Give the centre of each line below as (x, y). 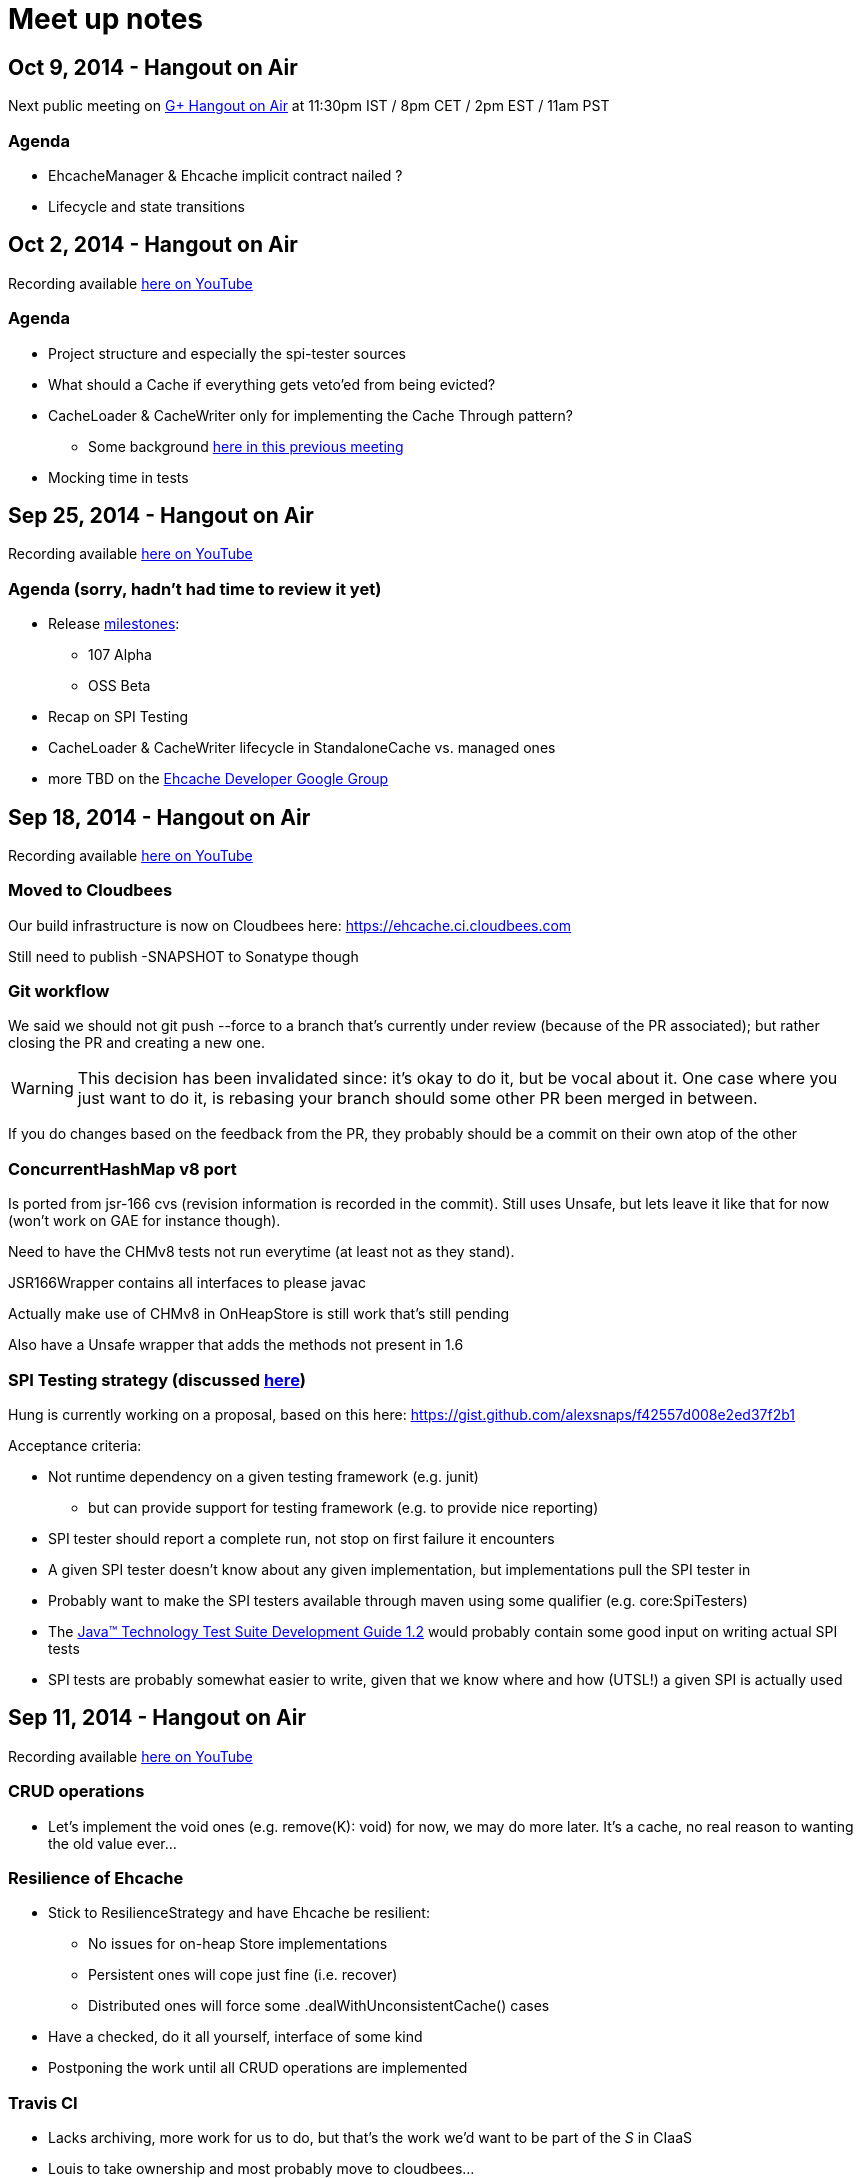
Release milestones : (114, 624)
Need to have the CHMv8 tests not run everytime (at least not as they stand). (261, 1252)
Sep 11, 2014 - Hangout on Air (157, 1718)
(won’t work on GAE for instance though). (144, 1221)
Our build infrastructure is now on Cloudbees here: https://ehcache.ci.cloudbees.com (290, 925)
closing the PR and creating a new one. (137, 1043)
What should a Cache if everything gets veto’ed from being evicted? (272, 384)
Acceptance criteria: (75, 1445)
